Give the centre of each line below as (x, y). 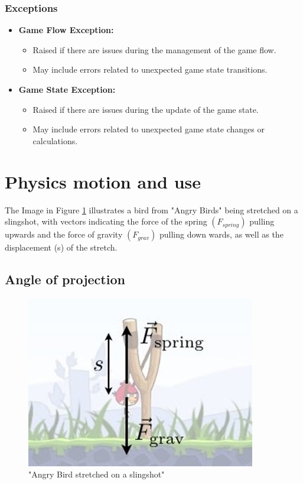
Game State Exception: (67, 89)
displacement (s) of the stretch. (61, 247)
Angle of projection (65, 279)
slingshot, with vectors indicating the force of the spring (106, 221)
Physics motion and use (103, 181)
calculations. (55, 140)
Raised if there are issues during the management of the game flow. (154, 49)
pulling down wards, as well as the (221, 234)
